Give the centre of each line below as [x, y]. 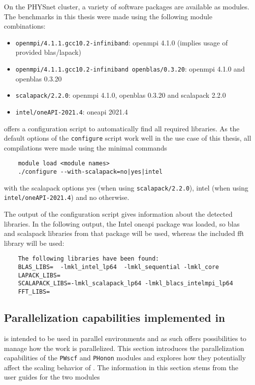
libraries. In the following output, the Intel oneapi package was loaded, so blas [122, 223]
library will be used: [34, 243]
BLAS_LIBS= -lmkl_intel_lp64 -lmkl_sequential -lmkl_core [118, 267]
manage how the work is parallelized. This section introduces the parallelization [124, 348]
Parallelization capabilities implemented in [115, 318]
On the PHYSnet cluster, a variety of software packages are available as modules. [127, 6]
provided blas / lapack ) [48, 52]
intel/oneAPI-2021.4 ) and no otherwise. [67, 197]
